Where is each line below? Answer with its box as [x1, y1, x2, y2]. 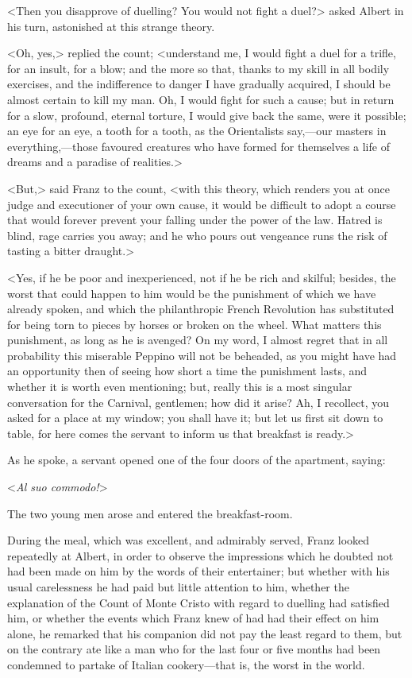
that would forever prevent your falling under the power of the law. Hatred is [7, 211, 383, 228]
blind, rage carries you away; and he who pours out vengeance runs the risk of [7, 227, 387, 243]
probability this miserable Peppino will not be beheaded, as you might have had [7, 347, 397, 363]
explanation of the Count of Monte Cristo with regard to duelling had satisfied [7, 594, 390, 610]
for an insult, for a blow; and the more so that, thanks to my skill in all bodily [7, 60, 390, 76]
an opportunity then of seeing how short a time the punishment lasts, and [7, 362, 368, 379]
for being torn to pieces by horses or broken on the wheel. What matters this [7, 316, 382, 332]
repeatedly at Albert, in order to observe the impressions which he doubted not [7, 547, 394, 564]
